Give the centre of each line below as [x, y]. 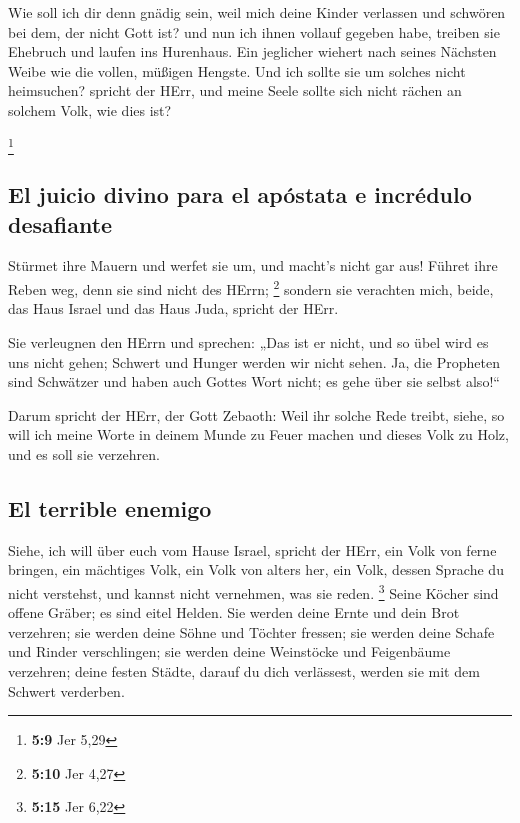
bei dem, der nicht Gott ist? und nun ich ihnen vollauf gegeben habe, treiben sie [254, 31]
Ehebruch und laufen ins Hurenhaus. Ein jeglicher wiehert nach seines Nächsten [252, 51]
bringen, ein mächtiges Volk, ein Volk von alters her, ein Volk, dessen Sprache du [256, 569]
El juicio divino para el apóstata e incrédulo [240, 194]
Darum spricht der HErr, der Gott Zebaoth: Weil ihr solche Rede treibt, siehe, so [256, 414]
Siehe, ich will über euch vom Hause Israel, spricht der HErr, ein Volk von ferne [252, 549]
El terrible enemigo [110, 507]
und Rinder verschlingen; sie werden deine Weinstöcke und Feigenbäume [229, 651]
